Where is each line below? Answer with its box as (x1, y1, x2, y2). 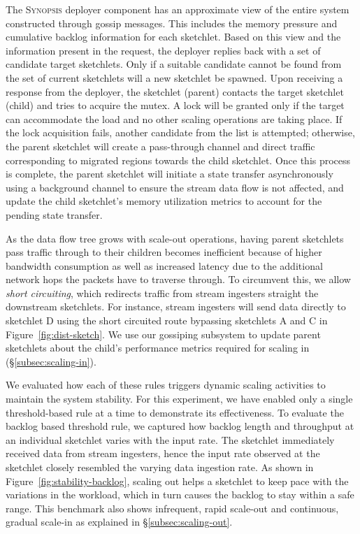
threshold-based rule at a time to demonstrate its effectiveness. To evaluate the (6, 405, 344, 419)
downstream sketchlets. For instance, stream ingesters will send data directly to (6, 299, 346, 314)
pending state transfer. (6, 207, 103, 222)
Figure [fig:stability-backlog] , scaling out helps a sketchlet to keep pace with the (6, 473, 349, 488)
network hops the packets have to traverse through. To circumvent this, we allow (6, 272, 351, 287)
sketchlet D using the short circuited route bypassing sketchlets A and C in (6, 313, 328, 328)
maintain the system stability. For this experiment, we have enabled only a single (6, 391, 353, 406)
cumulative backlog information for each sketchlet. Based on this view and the (6, 29, 341, 44)
